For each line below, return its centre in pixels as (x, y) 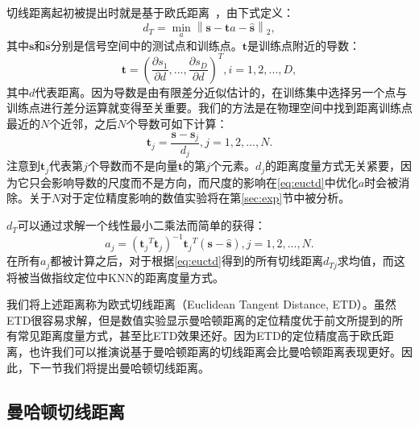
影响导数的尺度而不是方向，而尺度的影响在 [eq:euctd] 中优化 (205, 182)
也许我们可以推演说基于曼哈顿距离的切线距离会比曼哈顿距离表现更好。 (215, 351)
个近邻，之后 (83, 123)
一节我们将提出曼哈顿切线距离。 (124, 367)
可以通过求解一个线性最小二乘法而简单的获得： (141, 225)
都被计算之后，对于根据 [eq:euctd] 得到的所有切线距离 (187, 261)
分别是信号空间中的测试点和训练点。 (146, 45)
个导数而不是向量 (133, 166)
